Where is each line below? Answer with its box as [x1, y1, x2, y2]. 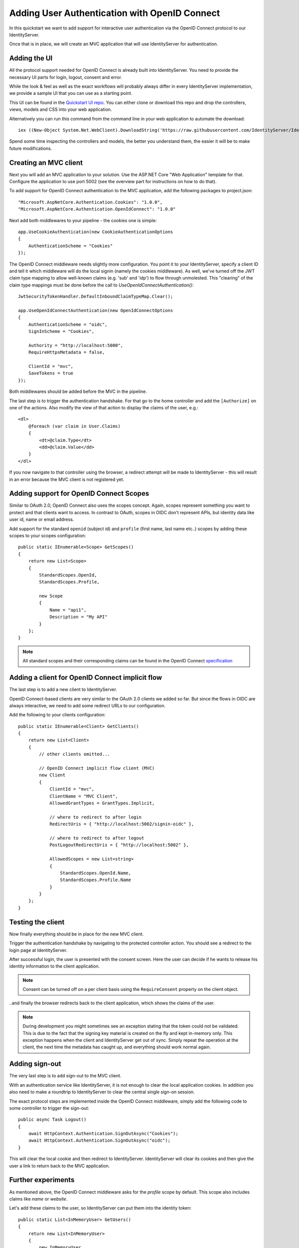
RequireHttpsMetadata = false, [28, 349, 105, 355]
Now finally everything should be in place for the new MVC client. [9, 931, 144, 937]
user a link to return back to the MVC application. [9, 1163, 110, 1169]
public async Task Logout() [18, 1117, 87, 1123]
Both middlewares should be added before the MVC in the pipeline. [9, 388, 147, 394]
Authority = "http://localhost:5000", [28, 342, 124, 348]
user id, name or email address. [9, 517, 74, 523]
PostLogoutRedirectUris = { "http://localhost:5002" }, [49, 842, 189, 848]
